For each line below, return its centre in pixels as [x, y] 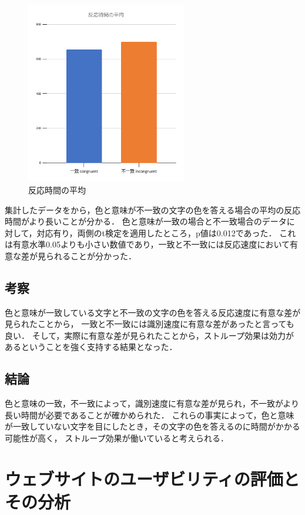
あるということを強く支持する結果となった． [91, 347]
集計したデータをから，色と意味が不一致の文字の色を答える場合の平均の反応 [153, 209]
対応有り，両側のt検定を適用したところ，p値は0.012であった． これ [166, 232]
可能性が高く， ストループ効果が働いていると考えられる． [117, 438]
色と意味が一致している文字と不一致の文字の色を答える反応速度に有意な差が [153, 312]
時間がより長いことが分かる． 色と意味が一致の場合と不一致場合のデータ [146, 221]
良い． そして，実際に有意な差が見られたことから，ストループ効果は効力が [149, 335]
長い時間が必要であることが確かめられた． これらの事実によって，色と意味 [150, 415]
